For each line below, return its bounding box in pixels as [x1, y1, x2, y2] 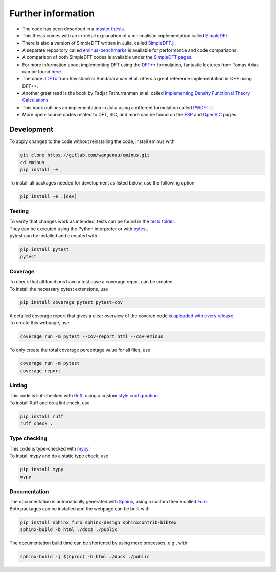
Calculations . [22, 97, 50, 104]
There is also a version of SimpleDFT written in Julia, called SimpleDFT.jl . [22, 40, 176, 46]
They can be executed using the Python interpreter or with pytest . [9, 226, 148, 232]
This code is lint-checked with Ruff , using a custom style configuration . [9, 393, 159, 399]
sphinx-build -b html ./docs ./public [20, 527, 118, 533]
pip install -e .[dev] [20, 193, 77, 199]
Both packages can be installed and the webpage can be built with [9, 505, 150, 512]
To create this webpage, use [9, 320, 70, 326]
